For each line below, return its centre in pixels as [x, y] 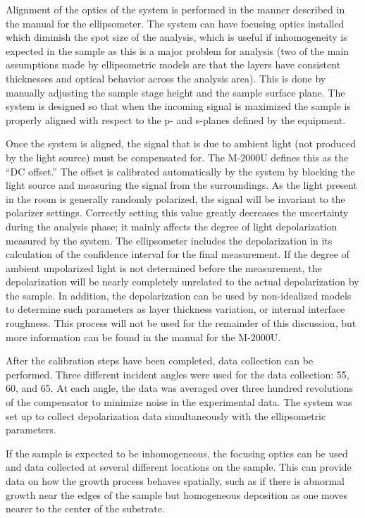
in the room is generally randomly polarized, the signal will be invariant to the [175, 198]
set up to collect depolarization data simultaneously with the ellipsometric [166, 415]
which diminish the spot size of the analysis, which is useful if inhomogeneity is [177, 37]
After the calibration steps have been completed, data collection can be [160, 360]
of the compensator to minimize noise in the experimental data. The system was [179, 402]
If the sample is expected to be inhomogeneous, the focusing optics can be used [177, 453]
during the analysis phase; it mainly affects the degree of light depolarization [172, 226]
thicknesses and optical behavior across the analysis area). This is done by [166, 78]
